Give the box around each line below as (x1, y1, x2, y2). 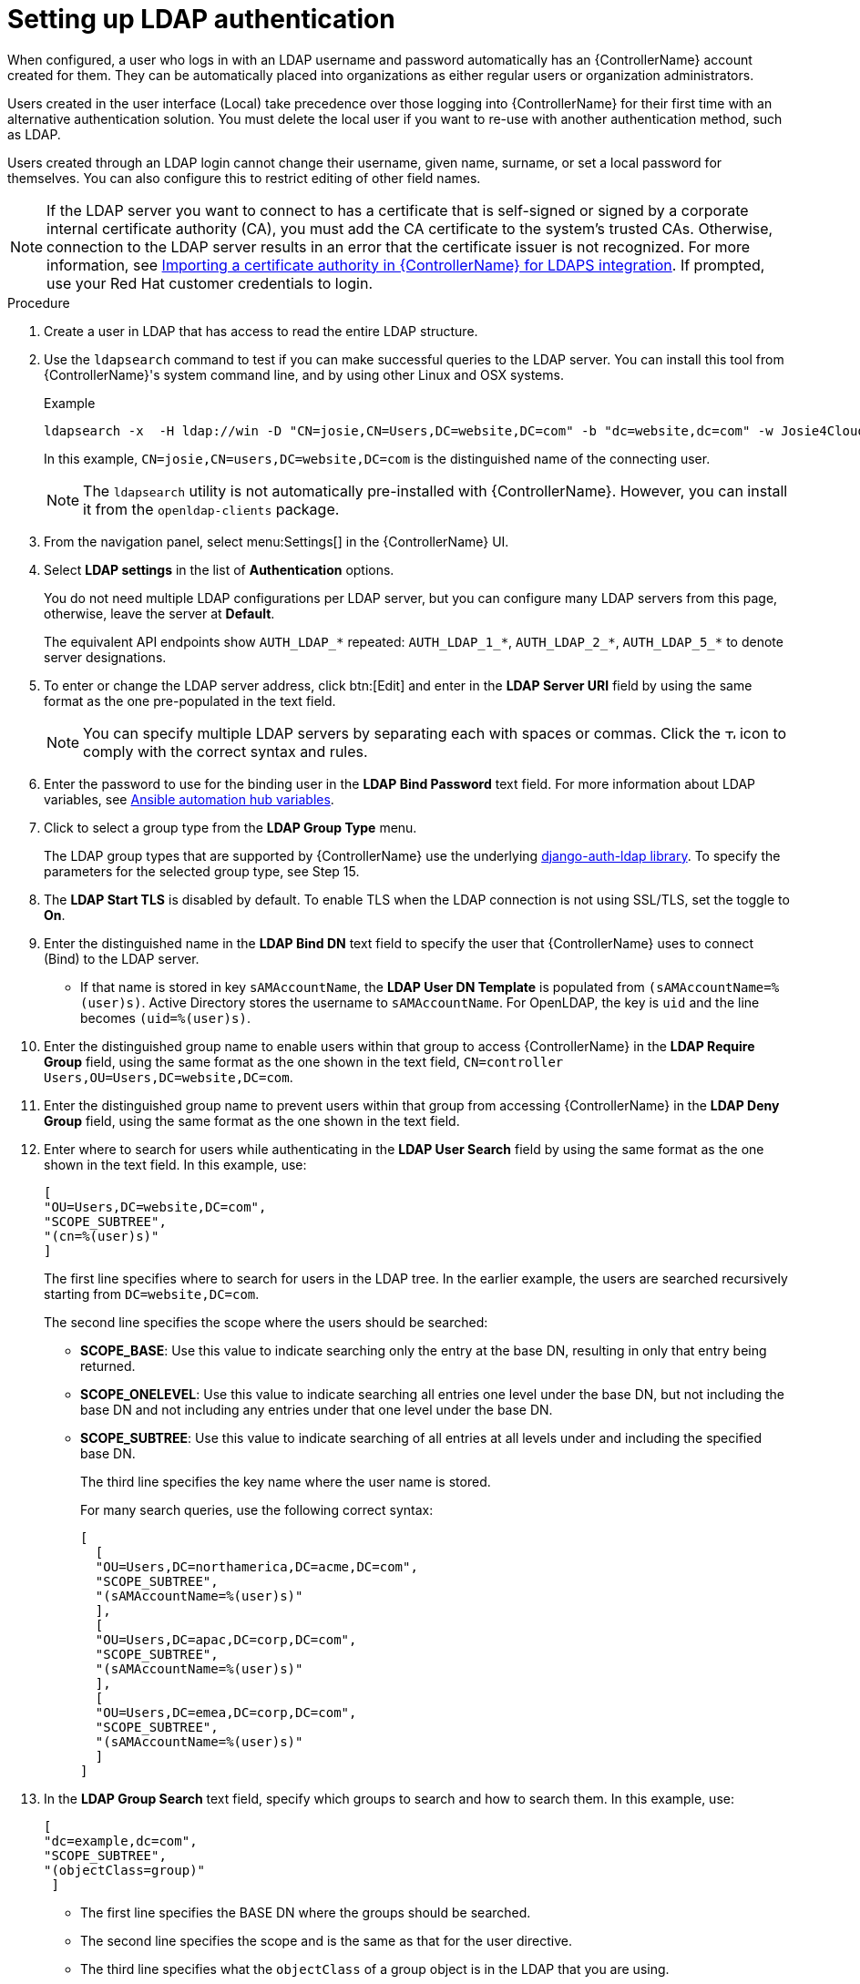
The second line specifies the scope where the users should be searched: (44, 1314, 488, 1330)
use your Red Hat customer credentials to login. (46, 273, 374, 292)
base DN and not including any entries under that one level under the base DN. (80, 1401, 553, 1417)
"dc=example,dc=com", (44, 1833, 198, 1848)
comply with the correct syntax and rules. (83, 741, 368, 761)
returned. (80, 1357, 136, 1374)
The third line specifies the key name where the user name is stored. (80, 1473, 491, 1489)
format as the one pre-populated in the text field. (44, 692, 336, 709)
